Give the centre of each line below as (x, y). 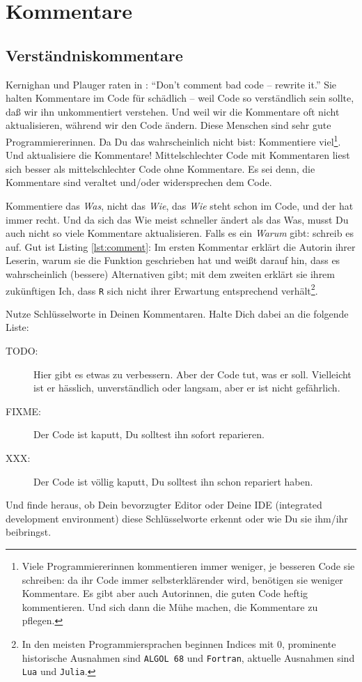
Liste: (17, 327)
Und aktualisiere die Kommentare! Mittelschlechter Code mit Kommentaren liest (178, 155)
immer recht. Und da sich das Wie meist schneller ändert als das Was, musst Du (177, 219)
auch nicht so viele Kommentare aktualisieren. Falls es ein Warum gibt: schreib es (180, 233)
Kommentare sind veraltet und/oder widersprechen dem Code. (139, 182)
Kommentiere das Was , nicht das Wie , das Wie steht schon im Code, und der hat (180, 205)
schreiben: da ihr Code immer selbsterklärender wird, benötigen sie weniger (182, 579)
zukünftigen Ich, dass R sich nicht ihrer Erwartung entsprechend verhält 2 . (162, 289)
